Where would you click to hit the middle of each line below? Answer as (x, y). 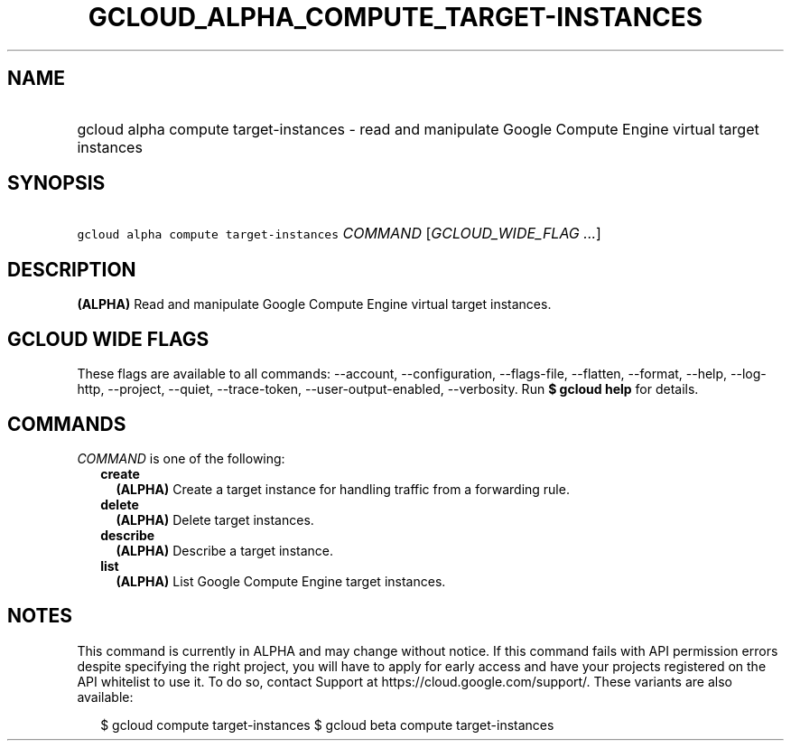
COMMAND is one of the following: (181, 458)
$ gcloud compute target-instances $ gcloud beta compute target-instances (327, 725)
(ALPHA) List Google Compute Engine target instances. (281, 581)
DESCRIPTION (72, 269)
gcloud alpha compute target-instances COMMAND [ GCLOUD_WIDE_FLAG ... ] (339, 234)
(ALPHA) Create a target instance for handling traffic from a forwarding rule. (343, 489)
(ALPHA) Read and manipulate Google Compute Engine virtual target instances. (314, 304)
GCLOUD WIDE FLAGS (108, 339)
